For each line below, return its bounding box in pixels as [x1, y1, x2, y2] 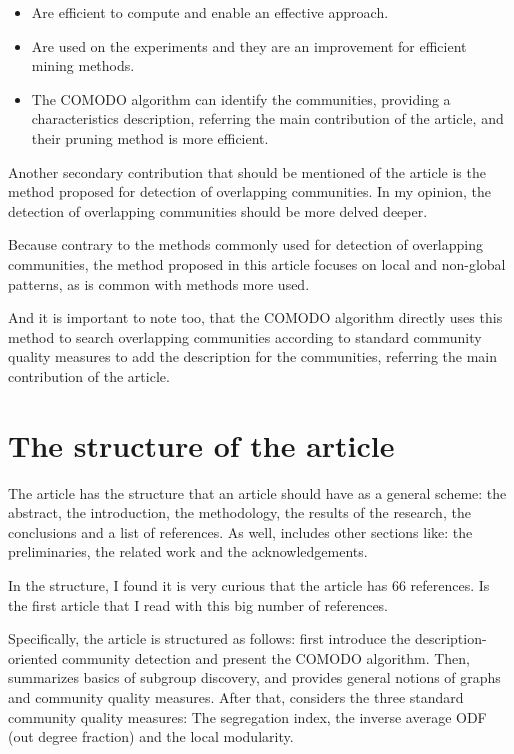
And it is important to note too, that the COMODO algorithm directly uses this [8, 307, 503, 328]
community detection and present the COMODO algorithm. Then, [62, 647, 471, 668]
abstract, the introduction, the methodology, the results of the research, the [8, 502, 471, 523]
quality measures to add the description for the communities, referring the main [8, 346, 497, 367]
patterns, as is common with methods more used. [8, 273, 310, 294]
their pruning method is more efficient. [31, 127, 269, 148]
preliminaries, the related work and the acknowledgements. [8, 541, 368, 562]
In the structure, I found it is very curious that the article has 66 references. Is [8, 575, 490, 595]
